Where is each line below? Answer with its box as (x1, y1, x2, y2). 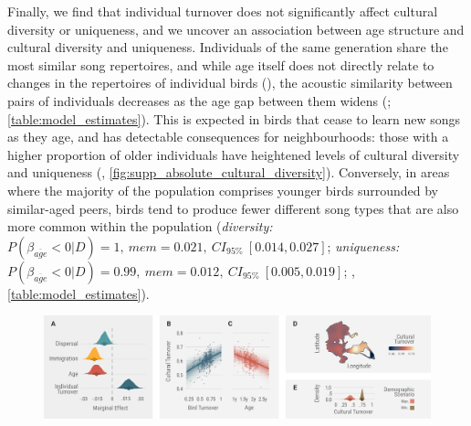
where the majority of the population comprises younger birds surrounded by (7, 180, 438, 199)
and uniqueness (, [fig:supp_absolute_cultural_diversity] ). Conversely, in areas (7, 163, 450, 182)
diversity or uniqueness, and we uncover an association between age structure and (7, 19, 465, 38)
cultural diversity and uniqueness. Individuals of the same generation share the (7, 37, 448, 57)
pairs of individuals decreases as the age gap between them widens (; (7, 91, 392, 110)
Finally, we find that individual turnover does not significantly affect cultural (7, 2, 438, 20)
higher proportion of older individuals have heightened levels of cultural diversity (7, 144, 460, 164)
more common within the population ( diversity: (7, 217, 273, 236)
